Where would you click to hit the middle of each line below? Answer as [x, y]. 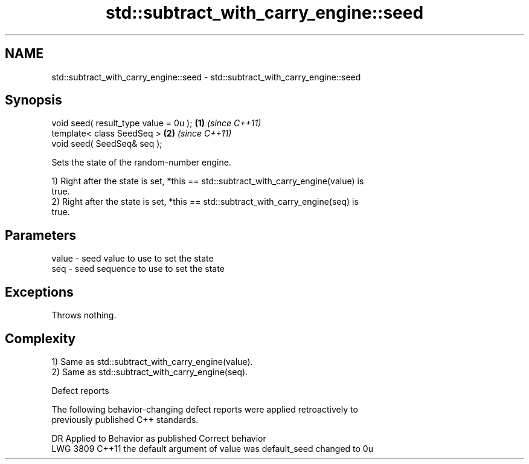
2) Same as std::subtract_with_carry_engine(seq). [150, 372]
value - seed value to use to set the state [133, 259]
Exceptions [39, 292]
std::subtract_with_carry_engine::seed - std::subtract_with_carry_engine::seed [206, 77]
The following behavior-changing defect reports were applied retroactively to [205, 409]
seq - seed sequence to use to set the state [138, 269]
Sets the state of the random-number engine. [141, 163]
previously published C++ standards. [125, 419]
